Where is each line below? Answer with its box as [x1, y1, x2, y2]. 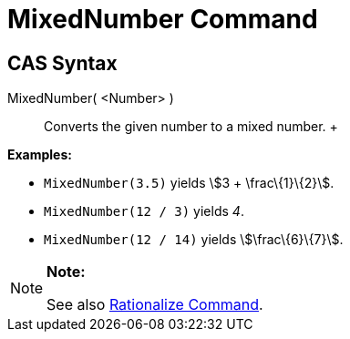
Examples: [7, 147, 72, 163]
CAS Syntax [7, 51, 118, 75]
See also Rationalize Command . [46, 295, 263, 314]
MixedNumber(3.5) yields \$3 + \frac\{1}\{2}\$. [44, 175, 335, 191]
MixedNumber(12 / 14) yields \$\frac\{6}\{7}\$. [44, 231, 344, 248]
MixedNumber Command [7, 4, 318, 35]
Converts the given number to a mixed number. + [44, 118, 338, 135]
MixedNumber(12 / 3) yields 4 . [44, 203, 244, 220]
